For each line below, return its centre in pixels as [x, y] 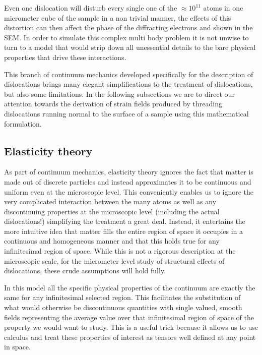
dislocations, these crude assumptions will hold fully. [85, 271]
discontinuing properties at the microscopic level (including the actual [112, 211]
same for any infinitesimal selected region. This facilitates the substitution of [122, 297]
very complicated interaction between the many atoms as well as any [110, 201]
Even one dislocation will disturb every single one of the [91, 8]
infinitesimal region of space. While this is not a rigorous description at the [120, 251]
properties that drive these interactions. [65, 57]
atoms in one [223, 8]
